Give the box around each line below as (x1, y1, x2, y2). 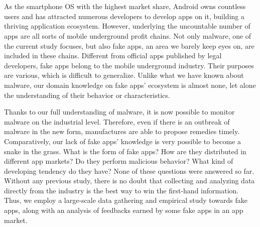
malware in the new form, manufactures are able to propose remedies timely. (4, 126, 240, 137)
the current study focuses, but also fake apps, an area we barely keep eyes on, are (4, 40, 254, 51)
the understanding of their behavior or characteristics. (4, 89, 170, 100)
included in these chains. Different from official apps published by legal (4, 50, 222, 61)
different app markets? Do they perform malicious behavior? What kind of (4, 156, 233, 166)
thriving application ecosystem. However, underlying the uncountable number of (4, 21, 250, 31)
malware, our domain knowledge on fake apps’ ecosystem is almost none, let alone (4, 79, 256, 90)
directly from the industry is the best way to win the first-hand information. (4, 185, 239, 195)
